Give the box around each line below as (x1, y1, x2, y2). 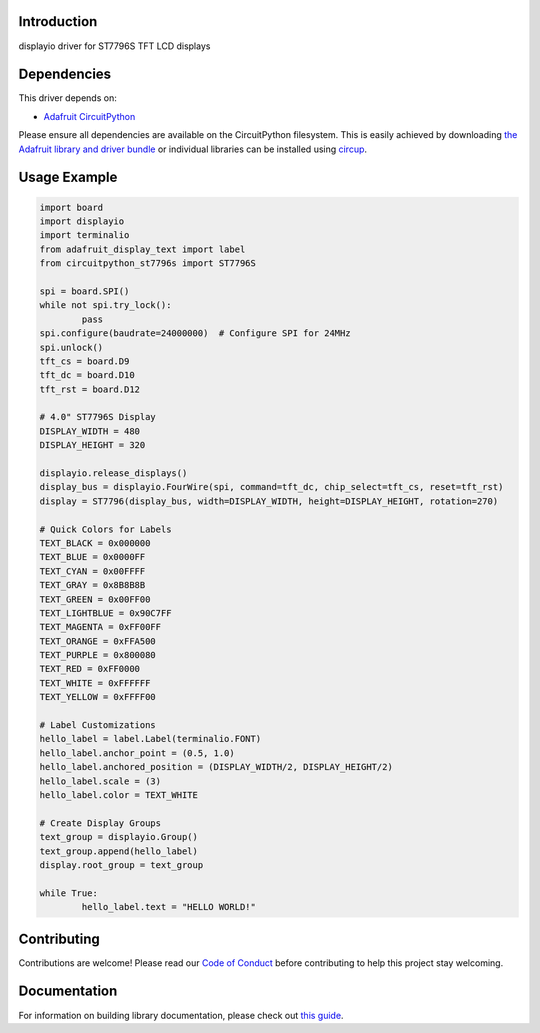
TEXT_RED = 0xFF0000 (39, 663, 140, 675)
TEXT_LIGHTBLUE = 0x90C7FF (39, 607, 172, 619)
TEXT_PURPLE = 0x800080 (39, 650, 157, 661)
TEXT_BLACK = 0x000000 (39, 537, 151, 549)
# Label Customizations (39, 720, 157, 731)
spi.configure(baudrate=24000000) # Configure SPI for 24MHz (39, 328, 351, 339)
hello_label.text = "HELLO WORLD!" (81, 901, 257, 913)
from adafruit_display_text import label (39, 243, 246, 255)
